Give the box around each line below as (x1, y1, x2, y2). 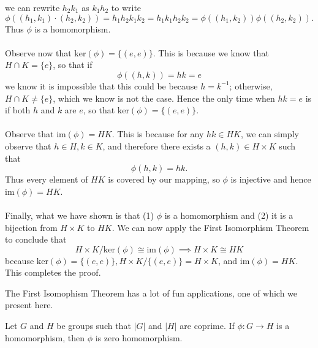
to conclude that (5, 233, 67, 246)
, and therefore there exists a (102, 139, 211, 152)
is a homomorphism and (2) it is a (164, 208, 293, 221)
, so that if (53, 58, 93, 71)
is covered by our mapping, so (108, 173, 220, 186)
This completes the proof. (5, 266, 101, 279)
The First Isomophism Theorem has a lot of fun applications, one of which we (5, 286, 298, 299)
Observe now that (5, 46, 72, 59)
